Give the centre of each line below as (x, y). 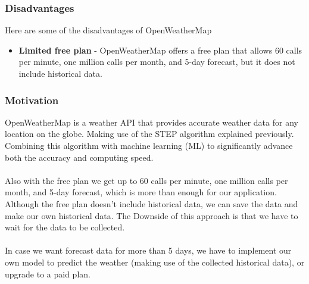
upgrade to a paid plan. (48, 274)
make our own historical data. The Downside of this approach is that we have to (152, 215)
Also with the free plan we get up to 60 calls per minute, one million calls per (146, 180)
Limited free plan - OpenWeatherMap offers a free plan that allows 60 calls (160, 50)
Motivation (32, 100)
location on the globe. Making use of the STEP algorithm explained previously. (149, 134)
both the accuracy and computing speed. (79, 157)
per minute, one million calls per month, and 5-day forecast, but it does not (157, 62)
